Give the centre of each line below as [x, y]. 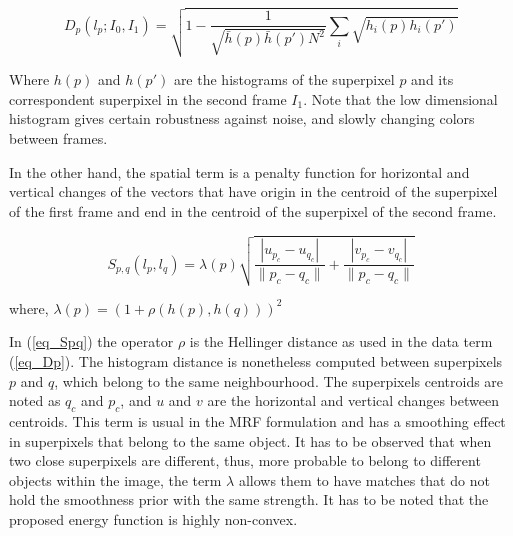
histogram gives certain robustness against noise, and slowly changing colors [242, 118]
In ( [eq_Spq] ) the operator [91, 341]
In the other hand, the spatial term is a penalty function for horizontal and [239, 171]
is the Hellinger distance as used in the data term [341, 341]
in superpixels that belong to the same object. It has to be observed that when [250, 440]
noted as [35, 400]
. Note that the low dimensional [400, 98]
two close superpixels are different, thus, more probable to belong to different [245, 460]
